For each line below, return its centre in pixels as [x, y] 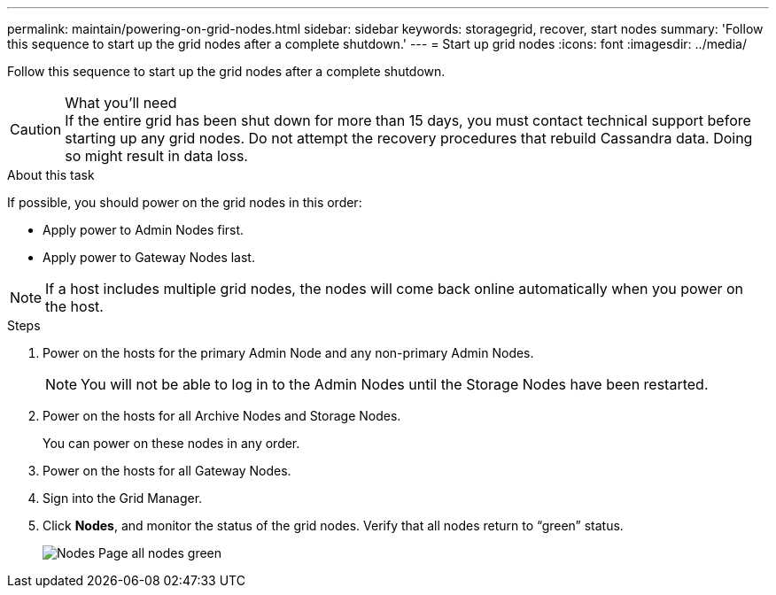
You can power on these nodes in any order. [171, 443]
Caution [36, 129]
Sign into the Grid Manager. [123, 498]
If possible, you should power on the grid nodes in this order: [185, 202]
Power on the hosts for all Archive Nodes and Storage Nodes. [222, 416]
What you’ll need [121, 103]
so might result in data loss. [156, 156]
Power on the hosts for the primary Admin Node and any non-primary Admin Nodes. [288, 353]
